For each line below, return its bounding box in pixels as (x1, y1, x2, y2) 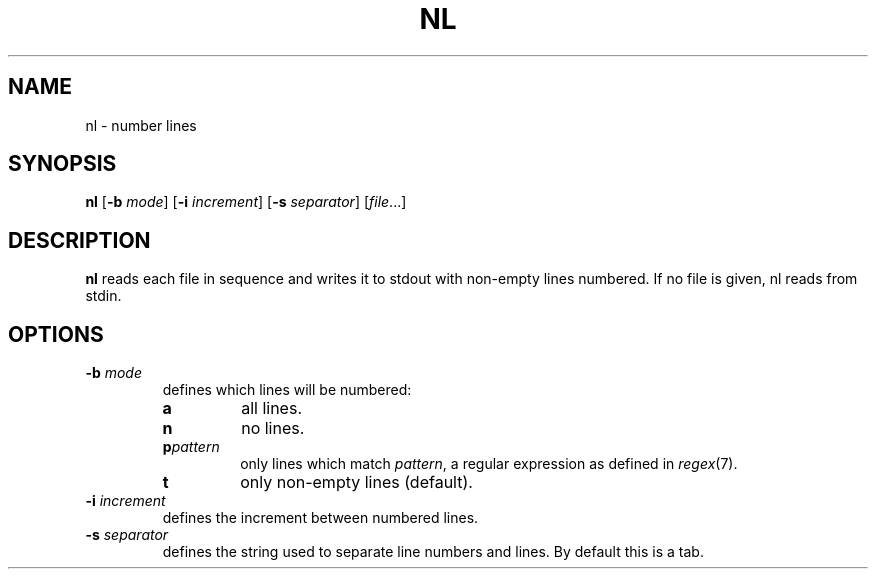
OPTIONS (8, 321, 104, 347)
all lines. (241, 398, 302, 419)
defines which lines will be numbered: (162, 381, 412, 399)
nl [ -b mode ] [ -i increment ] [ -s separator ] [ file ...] (85, 193, 407, 211)
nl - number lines (85, 116, 197, 134)
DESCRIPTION (8, 227, 151, 253)
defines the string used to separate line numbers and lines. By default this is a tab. (162, 543, 704, 561)
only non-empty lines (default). (240, 472, 473, 493)
